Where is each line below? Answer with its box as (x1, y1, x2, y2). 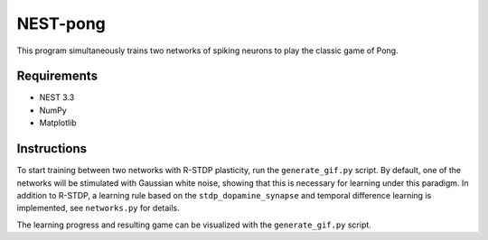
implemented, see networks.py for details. (16, 203, 180, 214)
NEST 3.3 (39, 92, 75, 103)
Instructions (16, 141, 88, 157)
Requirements (16, 69, 99, 84)
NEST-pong (16, 14, 106, 33)
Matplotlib (39, 117, 77, 128)
